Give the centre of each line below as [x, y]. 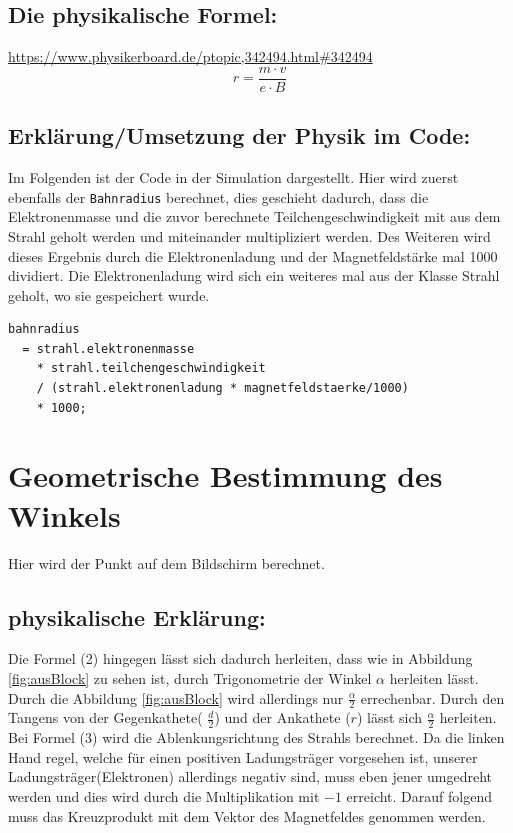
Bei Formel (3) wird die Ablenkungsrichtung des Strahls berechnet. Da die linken [256, 737]
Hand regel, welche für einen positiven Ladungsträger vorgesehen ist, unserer [243, 756]
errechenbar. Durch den [432, 697]
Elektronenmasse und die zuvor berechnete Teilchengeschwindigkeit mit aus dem [254, 216]
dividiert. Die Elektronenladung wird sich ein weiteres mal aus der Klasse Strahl [254, 275]
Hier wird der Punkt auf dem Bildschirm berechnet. [166, 562]
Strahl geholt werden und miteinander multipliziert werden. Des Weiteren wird [249, 235]
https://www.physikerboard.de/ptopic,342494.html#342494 [190, 56]
